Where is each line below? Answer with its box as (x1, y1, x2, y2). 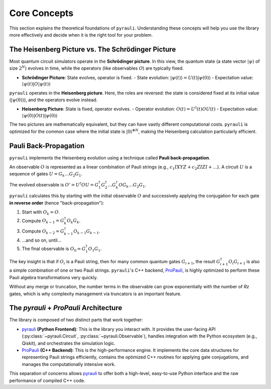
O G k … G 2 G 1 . (118, 181, 147, 189)
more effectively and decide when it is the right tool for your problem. (9, 32, 153, 38)
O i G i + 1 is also (228, 258, 260, 266)
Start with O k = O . (22, 209, 60, 217)
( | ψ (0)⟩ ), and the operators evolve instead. (9, 97, 98, 103)
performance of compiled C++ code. (9, 377, 85, 383)
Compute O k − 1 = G (22, 218, 65, 225)
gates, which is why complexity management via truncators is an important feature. (9, 291, 182, 297)
